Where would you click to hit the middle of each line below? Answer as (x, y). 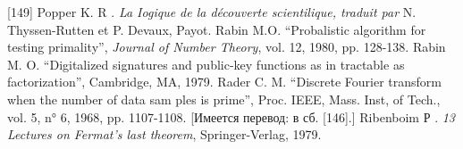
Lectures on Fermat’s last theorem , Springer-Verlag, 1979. (164, 134)
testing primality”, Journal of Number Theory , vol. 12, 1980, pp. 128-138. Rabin (227, 47)
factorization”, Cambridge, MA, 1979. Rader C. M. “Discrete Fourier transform (225, 82)
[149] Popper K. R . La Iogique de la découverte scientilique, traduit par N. (212, 12)
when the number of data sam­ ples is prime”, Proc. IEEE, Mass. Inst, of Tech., (224, 99)
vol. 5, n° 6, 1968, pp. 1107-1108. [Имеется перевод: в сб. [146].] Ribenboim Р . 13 (231, 116)
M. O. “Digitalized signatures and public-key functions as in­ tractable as (206, 64)
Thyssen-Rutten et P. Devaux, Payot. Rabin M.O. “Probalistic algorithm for (217, 29)
